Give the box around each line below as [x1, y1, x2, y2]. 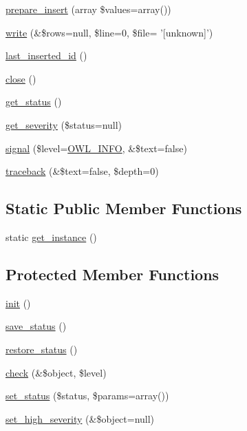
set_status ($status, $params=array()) [6, 388, 169, 403]
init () [6, 295, 31, 310]
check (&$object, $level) [6, 365, 107, 379]
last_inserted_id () [6, 48, 87, 63]
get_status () [6, 94, 62, 109]
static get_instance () [6, 229, 97, 244]
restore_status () [6, 341, 78, 356]
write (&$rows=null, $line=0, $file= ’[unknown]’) [6, 25, 213, 39]
